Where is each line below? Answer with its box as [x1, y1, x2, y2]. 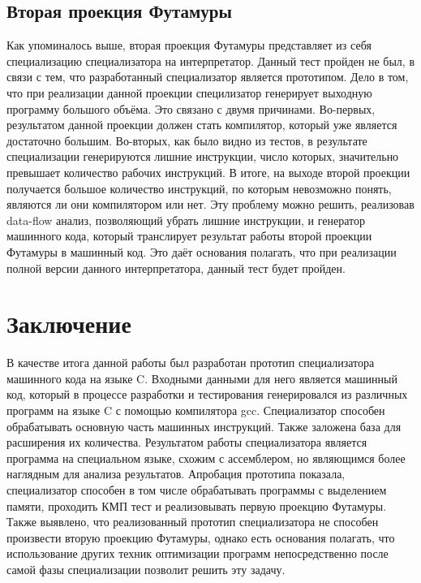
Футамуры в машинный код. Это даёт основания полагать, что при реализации [6, 243, 397, 260]
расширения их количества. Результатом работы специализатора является [6, 434, 367, 451]
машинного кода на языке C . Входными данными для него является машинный [6, 369, 397, 387]
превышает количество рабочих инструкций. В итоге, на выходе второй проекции [6, 163, 410, 180]
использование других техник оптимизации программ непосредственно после [6, 545, 389, 562]
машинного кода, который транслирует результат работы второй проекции [6, 227, 372, 244]
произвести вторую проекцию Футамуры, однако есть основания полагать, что [6, 529, 395, 546]
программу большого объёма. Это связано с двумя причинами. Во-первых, [6, 100, 376, 117]
